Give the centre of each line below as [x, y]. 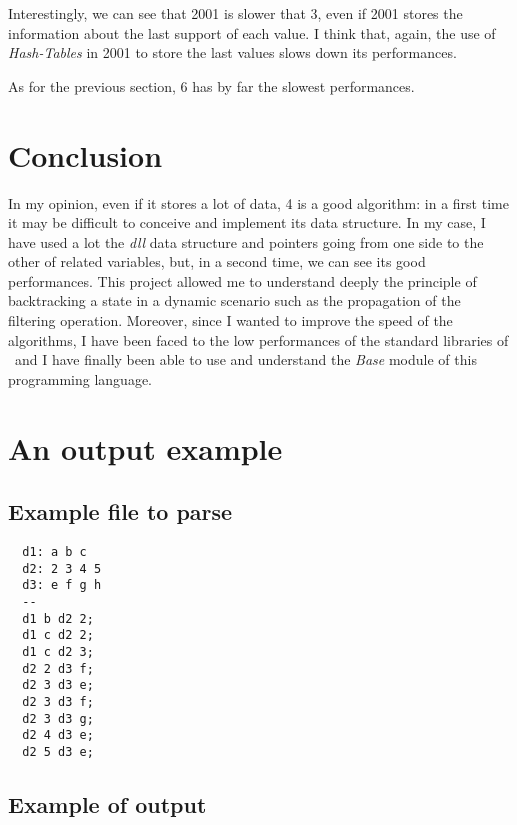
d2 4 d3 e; [58, 735]
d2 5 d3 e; [58, 751]
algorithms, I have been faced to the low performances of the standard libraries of [258, 339]
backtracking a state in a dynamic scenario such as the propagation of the [234, 300]
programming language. [80, 378]
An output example [145, 447]
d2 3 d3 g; [58, 718]
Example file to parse [120, 511]
